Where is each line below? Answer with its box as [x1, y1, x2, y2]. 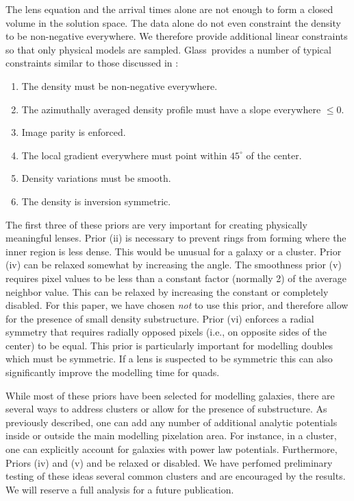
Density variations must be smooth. [21, 171, 171, 185]
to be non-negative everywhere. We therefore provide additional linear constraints [5, 29, 348, 43]
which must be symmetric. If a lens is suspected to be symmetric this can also [5, 351, 333, 366]
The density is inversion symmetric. [21, 194, 171, 208]
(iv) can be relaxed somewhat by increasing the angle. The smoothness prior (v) [5, 257, 342, 272]
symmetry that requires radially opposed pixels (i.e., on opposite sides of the [5, 325, 327, 339]
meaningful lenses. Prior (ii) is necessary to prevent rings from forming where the [5, 231, 346, 245]
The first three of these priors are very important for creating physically [5, 217, 307, 231]
